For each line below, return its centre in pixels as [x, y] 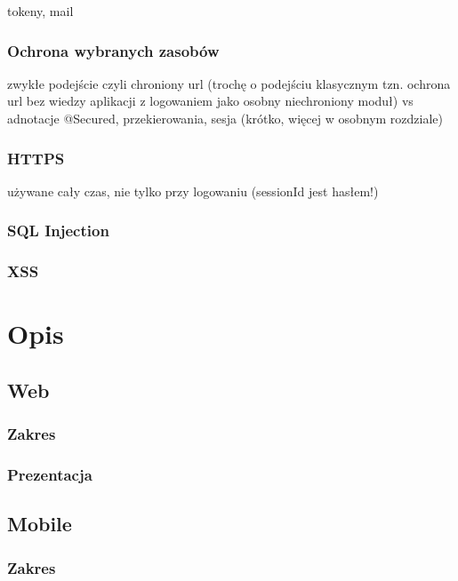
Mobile [40, 524]
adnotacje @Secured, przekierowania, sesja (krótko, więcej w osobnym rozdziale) [225, 118]
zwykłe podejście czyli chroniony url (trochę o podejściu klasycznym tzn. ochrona [229, 83]
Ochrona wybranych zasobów [113, 50]
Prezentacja [50, 475]
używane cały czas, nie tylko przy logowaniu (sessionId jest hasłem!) [193, 191]
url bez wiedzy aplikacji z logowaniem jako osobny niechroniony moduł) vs [210, 101]
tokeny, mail [40, 11]
